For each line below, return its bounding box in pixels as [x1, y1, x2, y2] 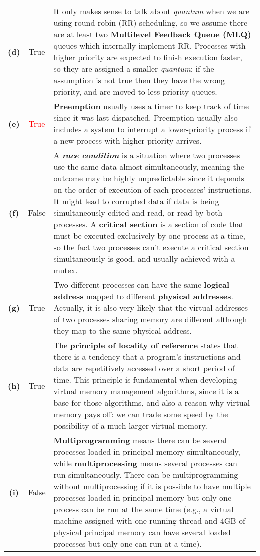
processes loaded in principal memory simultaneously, [53, 446, 240, 457]
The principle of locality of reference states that [53, 339, 238, 351]
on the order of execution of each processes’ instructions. [53, 184, 252, 195]
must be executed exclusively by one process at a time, [53, 230, 245, 241]
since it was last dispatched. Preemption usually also [53, 112, 238, 123]
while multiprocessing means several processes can [53, 457, 237, 469]
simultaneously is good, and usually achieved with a [53, 253, 235, 264]
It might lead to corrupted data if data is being [53, 195, 219, 207]
